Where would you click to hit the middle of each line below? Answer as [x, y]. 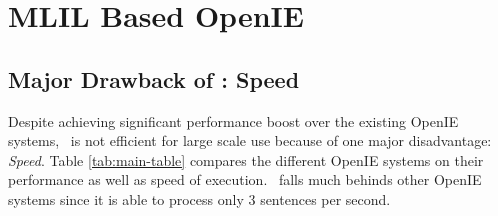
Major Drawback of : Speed [154, 78]
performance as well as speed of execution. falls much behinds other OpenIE [245, 179]
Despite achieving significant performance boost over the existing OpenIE [233, 120]
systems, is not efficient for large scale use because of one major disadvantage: [250, 140]
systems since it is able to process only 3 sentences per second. [199, 198]
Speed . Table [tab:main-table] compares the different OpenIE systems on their [246, 159]
